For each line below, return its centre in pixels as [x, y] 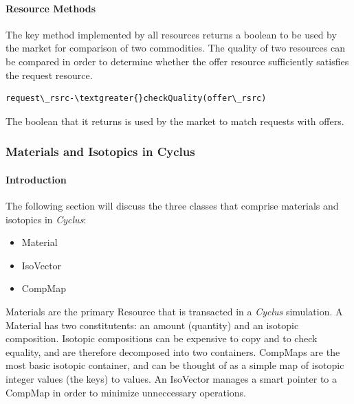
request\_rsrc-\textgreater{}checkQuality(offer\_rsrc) [136, 99]
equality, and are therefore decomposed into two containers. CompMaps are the [173, 351]
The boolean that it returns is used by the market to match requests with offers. [175, 121]
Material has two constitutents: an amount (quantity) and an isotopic [152, 325]
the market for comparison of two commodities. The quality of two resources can [175, 48]
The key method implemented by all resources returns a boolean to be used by [171, 34]
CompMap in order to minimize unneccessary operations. [126, 392]
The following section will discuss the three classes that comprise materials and [172, 205]
